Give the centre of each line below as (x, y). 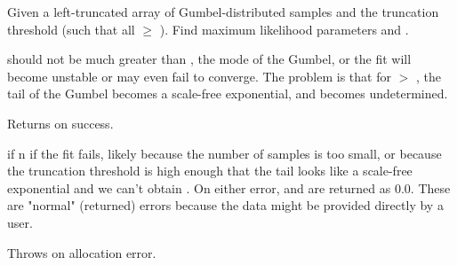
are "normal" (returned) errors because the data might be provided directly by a (225, 205)
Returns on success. (60, 123)
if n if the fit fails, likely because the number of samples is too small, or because (224, 153)
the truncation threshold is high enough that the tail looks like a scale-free (210, 171)
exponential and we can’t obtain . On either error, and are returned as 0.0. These (229, 187)
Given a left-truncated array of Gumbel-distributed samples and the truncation (223, 12)
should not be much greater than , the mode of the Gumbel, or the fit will (209, 59)
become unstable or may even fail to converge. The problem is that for (199, 76)
